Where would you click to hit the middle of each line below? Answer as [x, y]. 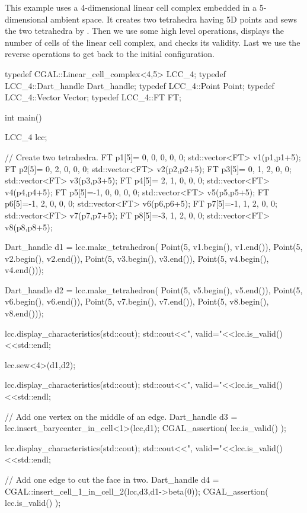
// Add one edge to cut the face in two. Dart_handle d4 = [112, 479]
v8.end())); [24, 313]
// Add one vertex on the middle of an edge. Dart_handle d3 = [121, 416]
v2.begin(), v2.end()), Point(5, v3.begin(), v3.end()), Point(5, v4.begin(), [137, 258]
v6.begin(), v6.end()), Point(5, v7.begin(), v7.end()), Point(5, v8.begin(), [137, 301]
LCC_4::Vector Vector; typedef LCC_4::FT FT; [93, 97]
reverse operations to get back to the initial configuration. [110, 54]
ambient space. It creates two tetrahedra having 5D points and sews [174, 19]
